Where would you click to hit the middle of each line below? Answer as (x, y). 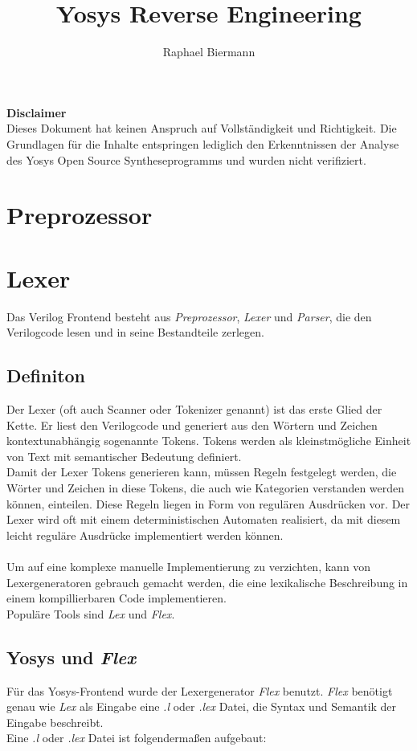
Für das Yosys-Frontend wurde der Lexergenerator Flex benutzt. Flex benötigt (200, 690)
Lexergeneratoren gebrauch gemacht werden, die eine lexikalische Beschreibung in (207, 582)
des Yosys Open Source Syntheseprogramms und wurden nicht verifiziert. (186, 159)
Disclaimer (37, 112)
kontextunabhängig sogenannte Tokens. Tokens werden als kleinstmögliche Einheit (209, 441)
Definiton (46, 375)
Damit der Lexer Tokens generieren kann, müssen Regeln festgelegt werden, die (202, 472)
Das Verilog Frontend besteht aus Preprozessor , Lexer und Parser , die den (189, 316)
